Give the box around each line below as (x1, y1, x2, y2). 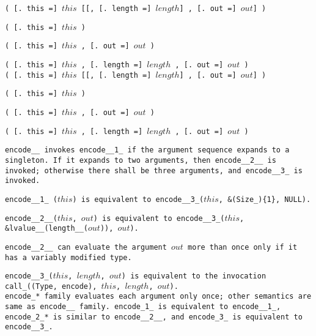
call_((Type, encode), (5, 282, 97, 291)
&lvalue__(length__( (5, 224, 89, 233)
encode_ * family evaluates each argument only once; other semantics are (5, 292, 312, 301)
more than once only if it (188, 242, 298, 252)
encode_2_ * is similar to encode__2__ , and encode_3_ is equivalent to (5, 312, 303, 321)
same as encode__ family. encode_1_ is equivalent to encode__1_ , (5, 302, 281, 312)
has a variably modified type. (5, 253, 132, 262)
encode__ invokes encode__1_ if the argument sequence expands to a (5, 146, 290, 155)
